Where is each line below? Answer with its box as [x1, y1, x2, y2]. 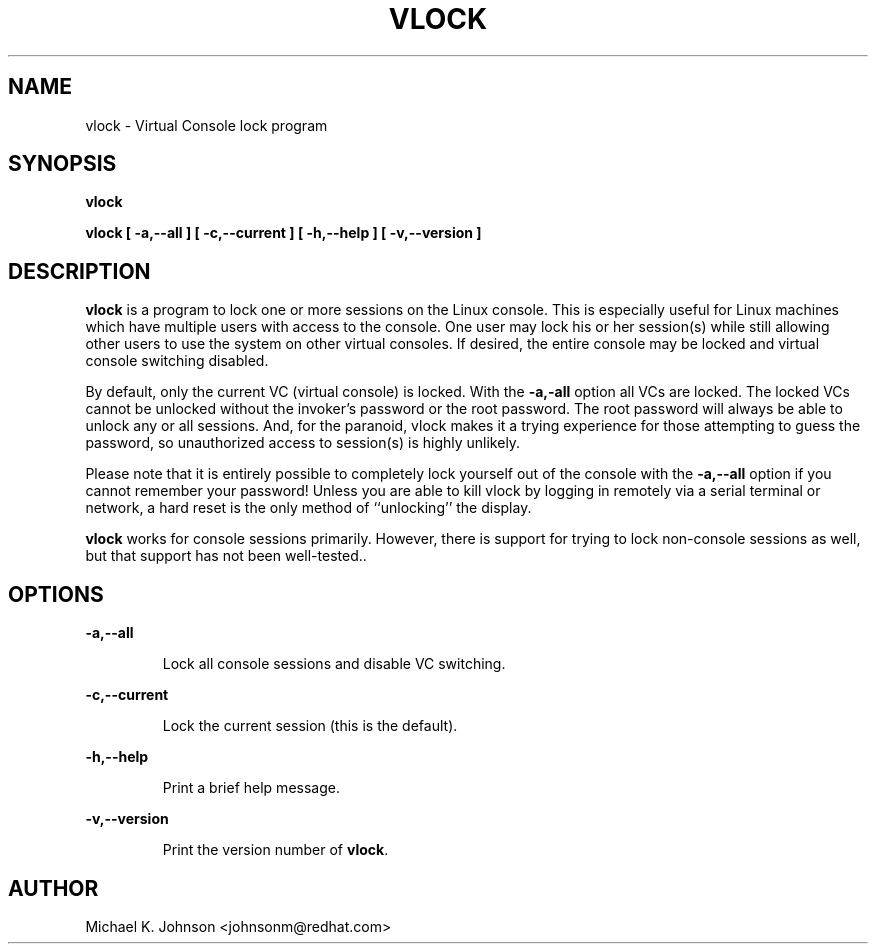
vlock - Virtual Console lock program [85, 116, 328, 134]
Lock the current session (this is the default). [162, 717, 458, 735]
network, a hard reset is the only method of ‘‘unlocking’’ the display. [85, 499, 532, 517]
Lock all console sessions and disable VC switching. [162, 655, 506, 673]
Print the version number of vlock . [162, 841, 389, 859]
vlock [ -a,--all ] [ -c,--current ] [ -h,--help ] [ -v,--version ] [85, 224, 482, 242]
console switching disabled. [85, 352, 269, 370]
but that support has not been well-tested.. [85, 547, 367, 565]
